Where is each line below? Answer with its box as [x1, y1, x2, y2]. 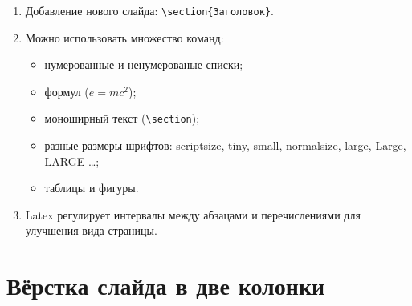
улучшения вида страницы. [25, 222, 157, 239]
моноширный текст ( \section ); [44, 110, 200, 127]
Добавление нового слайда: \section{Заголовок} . [25, 2, 274, 18]
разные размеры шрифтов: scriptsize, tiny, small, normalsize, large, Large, [44, 137, 406, 154]
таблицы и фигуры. [44, 179, 139, 196]
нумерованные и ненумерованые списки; [44, 56, 243, 73]
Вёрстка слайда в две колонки [6, 269, 325, 302]
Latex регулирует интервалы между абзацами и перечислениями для [25, 206, 361, 223]
